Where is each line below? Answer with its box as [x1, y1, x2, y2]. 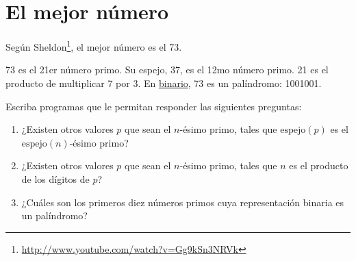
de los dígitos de [21, 171, 90, 186]
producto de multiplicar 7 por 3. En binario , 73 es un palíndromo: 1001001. [5, 75, 322, 90]
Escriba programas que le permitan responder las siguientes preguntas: [5, 99, 302, 113]
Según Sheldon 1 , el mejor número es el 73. [5, 38, 182, 53]
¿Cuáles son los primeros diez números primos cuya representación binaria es [21, 195, 344, 209]
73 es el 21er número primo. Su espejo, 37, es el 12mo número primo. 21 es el [5, 62, 329, 77]
